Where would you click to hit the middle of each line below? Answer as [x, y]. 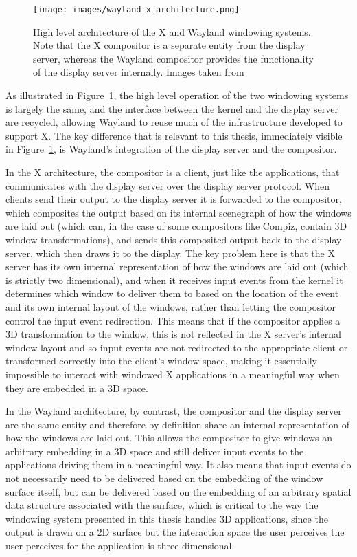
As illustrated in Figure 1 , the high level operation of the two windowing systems [177, 95]
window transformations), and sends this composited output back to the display [174, 239]
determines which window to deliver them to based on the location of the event [172, 293]
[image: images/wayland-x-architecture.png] [136, 10]
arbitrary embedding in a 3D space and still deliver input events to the [155, 451]
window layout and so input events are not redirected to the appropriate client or [177, 347]
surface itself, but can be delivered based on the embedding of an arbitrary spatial [178, 491]
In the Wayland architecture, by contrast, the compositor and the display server [174, 411]
